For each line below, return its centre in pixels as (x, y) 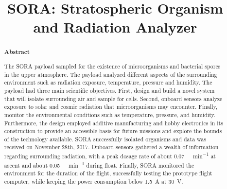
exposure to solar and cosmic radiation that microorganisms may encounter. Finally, (111, 107)
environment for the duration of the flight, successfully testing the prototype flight (108, 173)
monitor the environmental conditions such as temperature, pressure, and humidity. (110, 114)
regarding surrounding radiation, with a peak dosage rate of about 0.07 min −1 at (110, 155)
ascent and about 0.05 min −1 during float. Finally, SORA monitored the (99, 164)
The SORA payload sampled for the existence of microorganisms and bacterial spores (112, 66)
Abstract (17, 52)
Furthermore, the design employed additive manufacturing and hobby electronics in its (113, 123)
